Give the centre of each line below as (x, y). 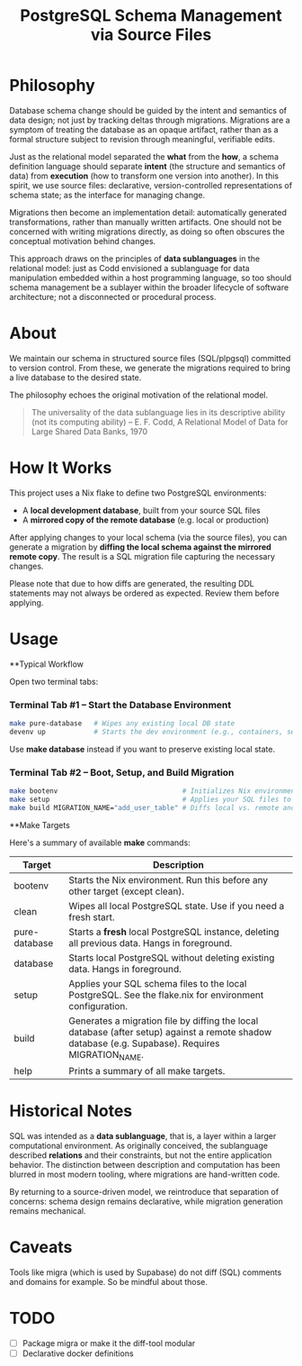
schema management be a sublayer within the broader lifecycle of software (149, 287)
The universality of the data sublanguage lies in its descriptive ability (158, 412)
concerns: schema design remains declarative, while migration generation (146, 1201)
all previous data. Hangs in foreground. (151, 943)
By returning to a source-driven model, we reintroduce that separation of (144, 1191)
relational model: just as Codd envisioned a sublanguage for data (129, 268)
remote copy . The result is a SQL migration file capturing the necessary (142, 556)
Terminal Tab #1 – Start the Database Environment (120, 705)
